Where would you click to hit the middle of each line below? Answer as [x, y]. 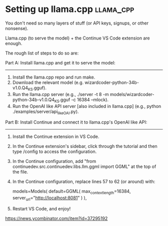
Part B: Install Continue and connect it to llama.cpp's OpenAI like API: [76, 122]
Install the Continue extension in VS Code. [56, 136]
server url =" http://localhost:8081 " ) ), [49, 198]
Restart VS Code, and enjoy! [41, 208]
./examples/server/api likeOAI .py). [45, 112]
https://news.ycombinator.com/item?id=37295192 [56, 218]
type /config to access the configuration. [54, 151]
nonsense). [17, 28]
